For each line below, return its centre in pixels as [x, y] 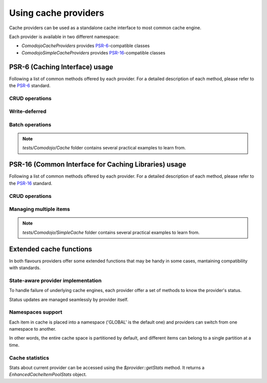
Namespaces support [36, 312]
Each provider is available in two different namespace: [64, 37]
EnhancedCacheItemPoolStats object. [48, 375]
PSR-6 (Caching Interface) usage [61, 67]
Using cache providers [57, 13]
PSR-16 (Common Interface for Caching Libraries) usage [98, 165]
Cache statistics [29, 358]
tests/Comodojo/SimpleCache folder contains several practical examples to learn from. [111, 232]
